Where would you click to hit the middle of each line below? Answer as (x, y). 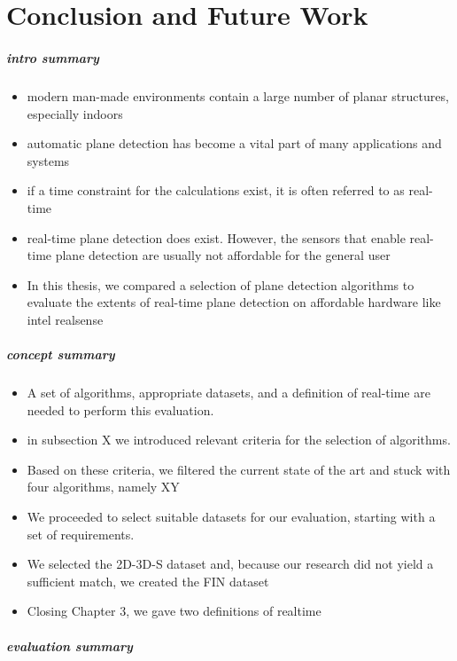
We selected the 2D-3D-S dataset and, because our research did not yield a (230, 564)
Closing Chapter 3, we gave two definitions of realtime (174, 611)
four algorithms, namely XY (103, 487)
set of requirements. (81, 534)
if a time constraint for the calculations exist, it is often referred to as (216, 190)
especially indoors (75, 113)
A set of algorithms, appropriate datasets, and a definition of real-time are (228, 393)
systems (48, 160)
